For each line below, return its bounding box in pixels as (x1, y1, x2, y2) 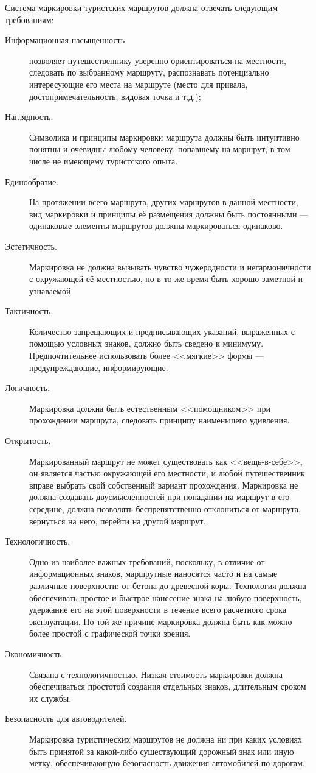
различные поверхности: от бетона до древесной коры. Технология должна (29, 579, 306, 591)
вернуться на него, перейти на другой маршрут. (29, 514, 206, 527)
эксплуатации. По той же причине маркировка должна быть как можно (29, 615, 292, 627)
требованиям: (5, 13, 54, 26)
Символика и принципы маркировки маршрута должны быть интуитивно (29, 130, 300, 143)
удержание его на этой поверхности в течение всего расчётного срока (29, 603, 287, 616)
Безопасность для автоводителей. (5, 712, 127, 725)
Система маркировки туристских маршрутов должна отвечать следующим (5, 1, 278, 13)
